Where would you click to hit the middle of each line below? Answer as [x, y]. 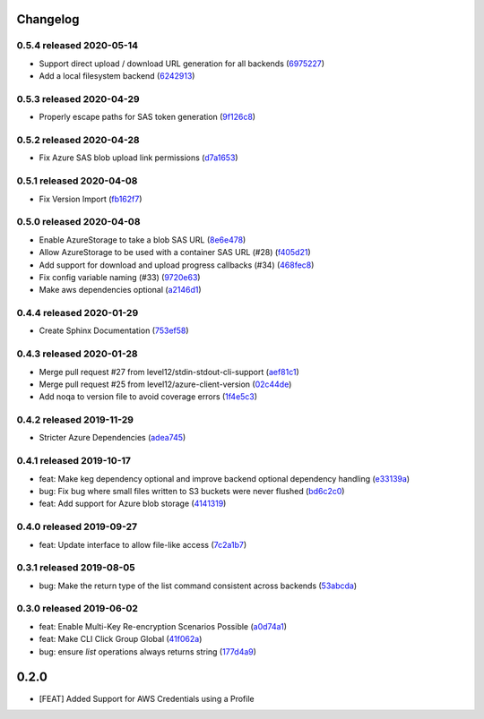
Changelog [48, 19]
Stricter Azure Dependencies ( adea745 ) [112, 438]
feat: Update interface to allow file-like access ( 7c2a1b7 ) [143, 544]
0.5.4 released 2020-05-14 [78, 46]
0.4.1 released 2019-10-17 [74, 461]
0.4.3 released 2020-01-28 [77, 354]
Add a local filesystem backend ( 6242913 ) [117, 76]
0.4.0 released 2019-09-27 [77, 526]
